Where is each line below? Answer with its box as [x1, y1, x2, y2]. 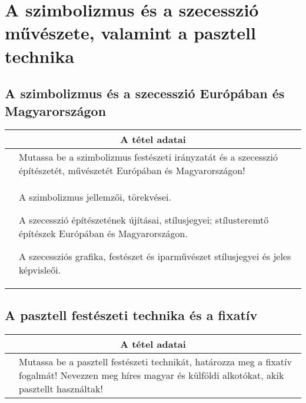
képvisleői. [19, 263, 61, 277]
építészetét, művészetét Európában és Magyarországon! [19, 164, 245, 178]
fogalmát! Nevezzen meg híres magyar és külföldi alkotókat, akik [19, 368, 284, 382]
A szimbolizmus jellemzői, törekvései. [19, 190, 171, 204]
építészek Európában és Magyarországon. [19, 227, 188, 241]
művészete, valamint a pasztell [5, 21, 256, 45]
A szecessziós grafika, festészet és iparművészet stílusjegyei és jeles [19, 249, 291, 264]
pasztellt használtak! [19, 381, 103, 395]
